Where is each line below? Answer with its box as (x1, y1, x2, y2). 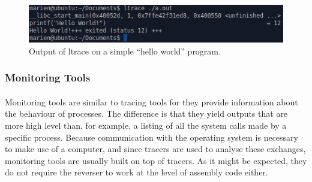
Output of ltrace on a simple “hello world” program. (29, 44, 221, 57)
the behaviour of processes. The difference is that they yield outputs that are (5, 107, 288, 120)
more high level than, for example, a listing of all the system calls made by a (5, 119, 287, 131)
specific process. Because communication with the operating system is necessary (5, 131, 298, 143)
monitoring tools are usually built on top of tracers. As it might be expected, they (5, 154, 307, 166)
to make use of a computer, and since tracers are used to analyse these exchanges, (5, 142, 306, 155)
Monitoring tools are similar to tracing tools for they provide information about (5, 95, 298, 108)
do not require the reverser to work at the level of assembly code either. (5, 166, 268, 178)
